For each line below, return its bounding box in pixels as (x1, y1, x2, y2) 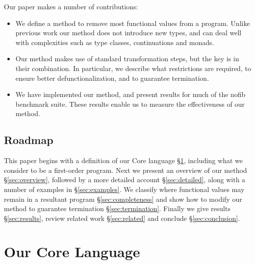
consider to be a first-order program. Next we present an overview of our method (4, 165, 247, 175)
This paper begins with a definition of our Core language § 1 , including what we (4, 155, 243, 166)
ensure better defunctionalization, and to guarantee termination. (15, 72, 209, 83)
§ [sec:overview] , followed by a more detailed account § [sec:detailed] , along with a (4, 174, 246, 185)
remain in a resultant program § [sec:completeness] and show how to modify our (4, 193, 242, 204)
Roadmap (4, 132, 53, 147)
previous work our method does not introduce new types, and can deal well (15, 27, 242, 38)
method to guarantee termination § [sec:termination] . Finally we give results (4, 203, 230, 214)
